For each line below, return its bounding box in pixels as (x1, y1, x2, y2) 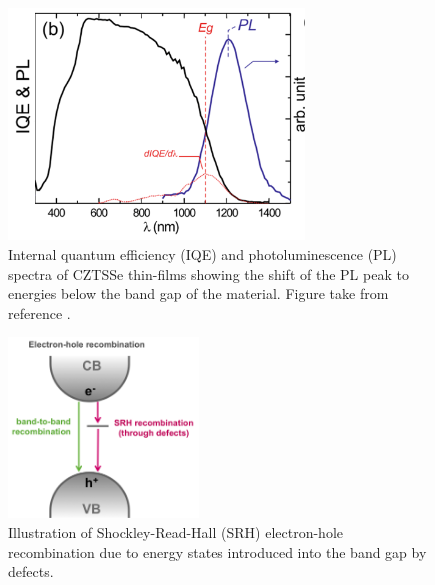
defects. (8, 561, 54, 582)
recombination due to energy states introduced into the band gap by (8, 541, 427, 562)
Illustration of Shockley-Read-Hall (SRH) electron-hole (8, 521, 344, 542)
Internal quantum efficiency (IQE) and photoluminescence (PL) (8, 244, 397, 265)
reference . (8, 302, 71, 323)
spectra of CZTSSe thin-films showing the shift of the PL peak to (8, 263, 409, 284)
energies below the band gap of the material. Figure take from (8, 283, 389, 304)
